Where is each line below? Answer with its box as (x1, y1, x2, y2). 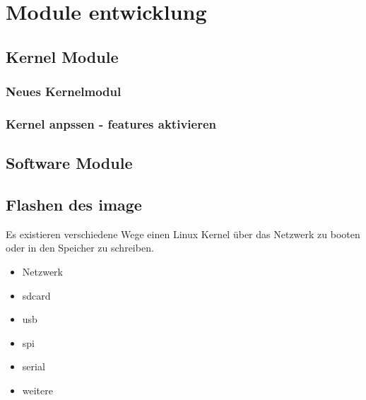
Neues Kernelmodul (6, 83, 122, 100)
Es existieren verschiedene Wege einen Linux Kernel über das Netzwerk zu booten (6, 226, 360, 241)
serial (22, 359, 45, 374)
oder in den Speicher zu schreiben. (6, 240, 154, 255)
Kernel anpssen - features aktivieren (6, 114, 217, 132)
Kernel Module (6, 45, 119, 67)
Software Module (6, 152, 133, 174)
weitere (22, 382, 53, 397)
